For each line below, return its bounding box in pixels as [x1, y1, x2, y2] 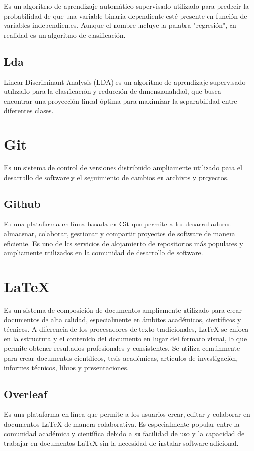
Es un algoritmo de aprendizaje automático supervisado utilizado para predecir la [4, 1, 249, 11]
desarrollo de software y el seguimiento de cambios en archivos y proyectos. [4, 172, 229, 182]
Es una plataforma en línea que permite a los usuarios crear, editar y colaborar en [4, 409, 250, 419]
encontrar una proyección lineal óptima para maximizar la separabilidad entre [4, 95, 237, 106]
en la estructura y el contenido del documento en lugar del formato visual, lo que [4, 333, 247, 343]
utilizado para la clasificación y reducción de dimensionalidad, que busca [4, 86, 221, 96]
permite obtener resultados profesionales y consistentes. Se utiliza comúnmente [4, 343, 240, 353]
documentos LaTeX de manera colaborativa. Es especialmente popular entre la [4, 418, 240, 428]
